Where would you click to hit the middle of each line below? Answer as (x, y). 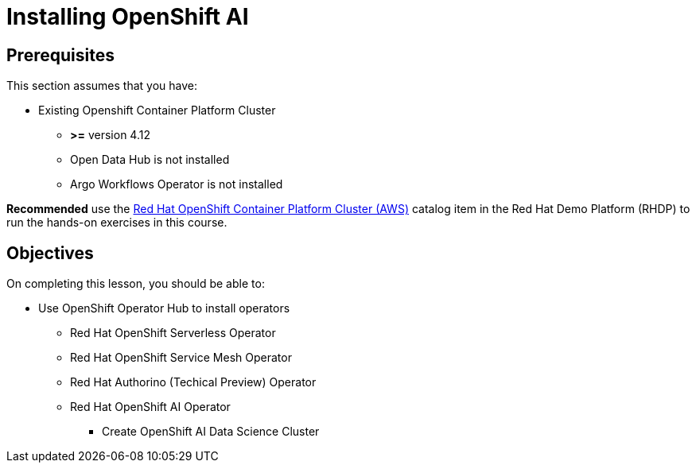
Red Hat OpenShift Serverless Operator (173, 333)
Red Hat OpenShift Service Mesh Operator (181, 358)
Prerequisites (60, 55)
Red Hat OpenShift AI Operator (150, 407)
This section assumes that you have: (102, 86)
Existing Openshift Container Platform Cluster (157, 110)
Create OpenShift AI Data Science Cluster (211, 432)
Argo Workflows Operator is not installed (177, 184)
